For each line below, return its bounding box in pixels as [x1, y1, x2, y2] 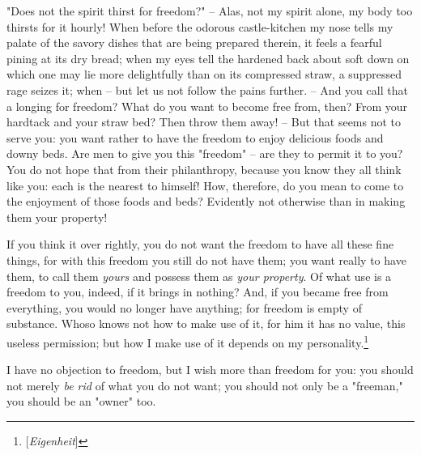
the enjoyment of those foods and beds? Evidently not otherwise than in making [6, 193, 406, 210]
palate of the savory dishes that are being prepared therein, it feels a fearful [6, 34, 382, 51]
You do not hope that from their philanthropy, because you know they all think [6, 160, 402, 177]
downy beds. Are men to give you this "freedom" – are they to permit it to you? [6, 145, 403, 162]
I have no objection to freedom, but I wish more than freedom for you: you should [6, 361, 414, 378]
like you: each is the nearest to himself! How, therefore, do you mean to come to [6, 176, 404, 193]
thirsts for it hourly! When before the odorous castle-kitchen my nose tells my [6, 18, 393, 35]
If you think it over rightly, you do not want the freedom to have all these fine [6, 236, 394, 253]
